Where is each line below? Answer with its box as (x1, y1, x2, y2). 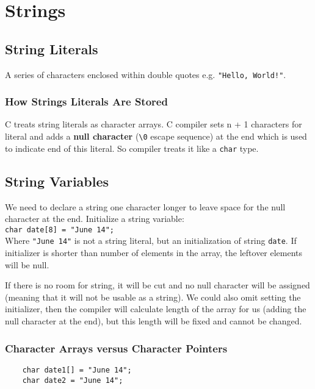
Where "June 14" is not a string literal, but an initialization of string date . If (5, 234, 297, 247)
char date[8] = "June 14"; (5, 225, 114, 234)
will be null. (5, 258, 49, 271)
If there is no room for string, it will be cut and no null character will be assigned (5, 279, 310, 291)
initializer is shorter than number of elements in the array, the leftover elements (5, 246, 303, 259)
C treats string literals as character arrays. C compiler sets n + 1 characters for (5, 118, 302, 130)
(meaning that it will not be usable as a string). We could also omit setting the (5, 290, 301, 303)
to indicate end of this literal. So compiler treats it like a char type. (5, 141, 259, 154)
